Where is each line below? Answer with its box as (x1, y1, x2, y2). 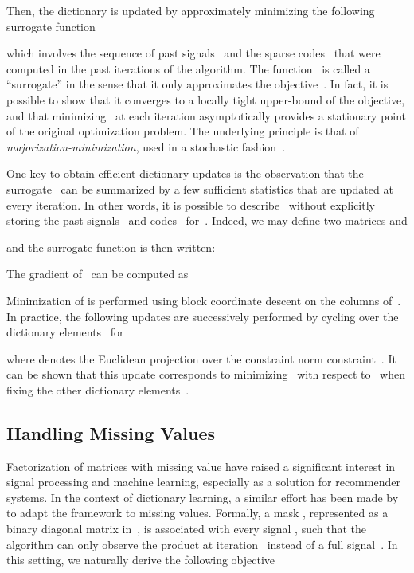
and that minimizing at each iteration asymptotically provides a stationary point (6, 107, 407, 124)
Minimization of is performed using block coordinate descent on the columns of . (6, 292, 401, 308)
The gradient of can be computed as (6, 265, 189, 282)
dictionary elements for (6, 324, 124, 340)
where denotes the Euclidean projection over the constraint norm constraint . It (6, 350, 396, 367)
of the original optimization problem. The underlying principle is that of (6, 123, 359, 139)
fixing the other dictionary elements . (6, 381, 189, 398)
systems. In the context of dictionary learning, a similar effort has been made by (6, 489, 399, 505)
